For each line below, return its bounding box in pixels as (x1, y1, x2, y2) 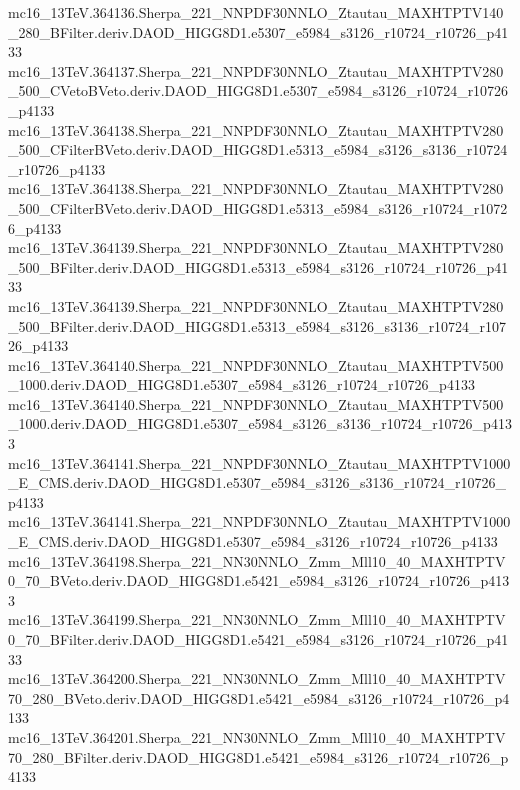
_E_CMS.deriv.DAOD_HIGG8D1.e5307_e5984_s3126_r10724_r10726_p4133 (8, 531, 498, 552)
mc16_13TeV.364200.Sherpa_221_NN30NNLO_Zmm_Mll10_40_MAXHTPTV (8, 668, 506, 689)
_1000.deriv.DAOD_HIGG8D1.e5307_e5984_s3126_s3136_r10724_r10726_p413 (8, 413, 512, 434)
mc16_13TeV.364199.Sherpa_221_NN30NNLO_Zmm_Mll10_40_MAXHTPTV (8, 609, 506, 630)
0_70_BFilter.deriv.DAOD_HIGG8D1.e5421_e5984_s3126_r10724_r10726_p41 (8, 629, 509, 649)
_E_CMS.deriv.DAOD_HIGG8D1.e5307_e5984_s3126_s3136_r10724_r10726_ (8, 472, 506, 493)
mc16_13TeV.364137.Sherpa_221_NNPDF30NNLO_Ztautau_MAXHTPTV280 (8, 60, 504, 81)
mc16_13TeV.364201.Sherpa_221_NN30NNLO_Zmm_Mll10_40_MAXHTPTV (8, 726, 506, 747)
